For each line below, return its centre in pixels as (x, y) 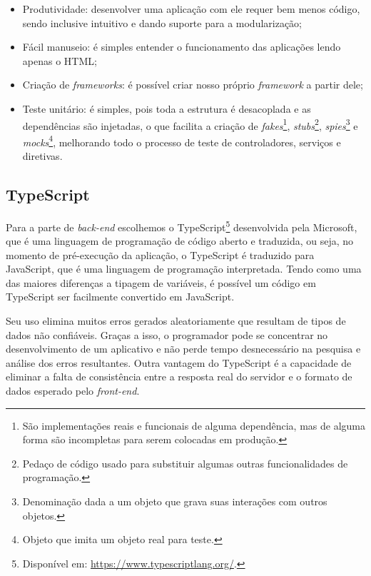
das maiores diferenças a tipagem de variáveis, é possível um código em (161, 282)
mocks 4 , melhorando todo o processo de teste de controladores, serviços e (182, 141)
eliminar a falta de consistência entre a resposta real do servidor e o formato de (179, 377)
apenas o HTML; (60, 60)
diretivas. (42, 156)
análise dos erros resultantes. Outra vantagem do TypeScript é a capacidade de (179, 362)
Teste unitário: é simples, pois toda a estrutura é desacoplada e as (167, 108)
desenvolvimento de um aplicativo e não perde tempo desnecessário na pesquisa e (183, 349)
